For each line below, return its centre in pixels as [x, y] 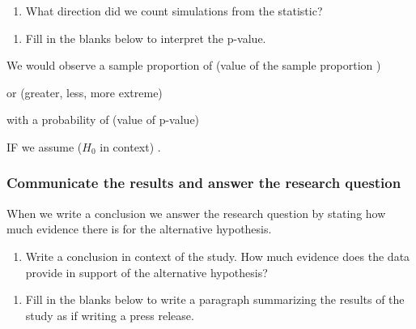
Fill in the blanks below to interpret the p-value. [146, 38]
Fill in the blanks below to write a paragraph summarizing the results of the [215, 299]
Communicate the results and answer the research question [204, 183]
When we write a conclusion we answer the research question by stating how [196, 213]
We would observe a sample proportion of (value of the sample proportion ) [194, 65]
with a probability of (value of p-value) [103, 120]
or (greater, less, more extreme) [85, 92]
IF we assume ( [45, 146]
